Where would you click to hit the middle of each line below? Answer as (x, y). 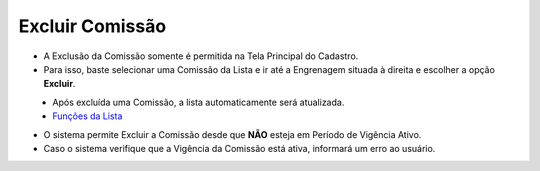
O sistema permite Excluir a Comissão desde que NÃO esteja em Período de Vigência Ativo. (232, 134)
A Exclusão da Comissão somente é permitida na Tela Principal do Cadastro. (201, 56)
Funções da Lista (87, 116)
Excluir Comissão (92, 26)
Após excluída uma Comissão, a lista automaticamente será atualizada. (198, 102)
